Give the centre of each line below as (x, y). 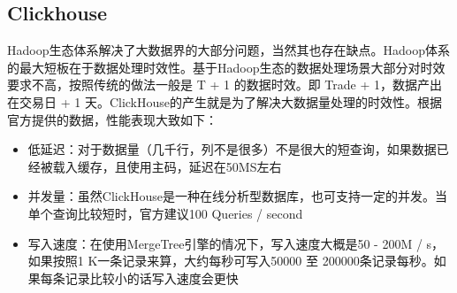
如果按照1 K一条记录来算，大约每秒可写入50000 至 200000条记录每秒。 (231, 261)
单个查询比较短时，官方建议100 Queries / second (165, 213)
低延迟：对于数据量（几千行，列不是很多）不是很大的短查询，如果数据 (232, 149)
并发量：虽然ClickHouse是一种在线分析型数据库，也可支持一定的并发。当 (237, 196)
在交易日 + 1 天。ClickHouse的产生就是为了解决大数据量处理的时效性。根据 (225, 101)
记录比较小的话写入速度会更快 (152, 278)
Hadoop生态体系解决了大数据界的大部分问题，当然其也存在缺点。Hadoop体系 (228, 50)
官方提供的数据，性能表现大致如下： (112, 119)
